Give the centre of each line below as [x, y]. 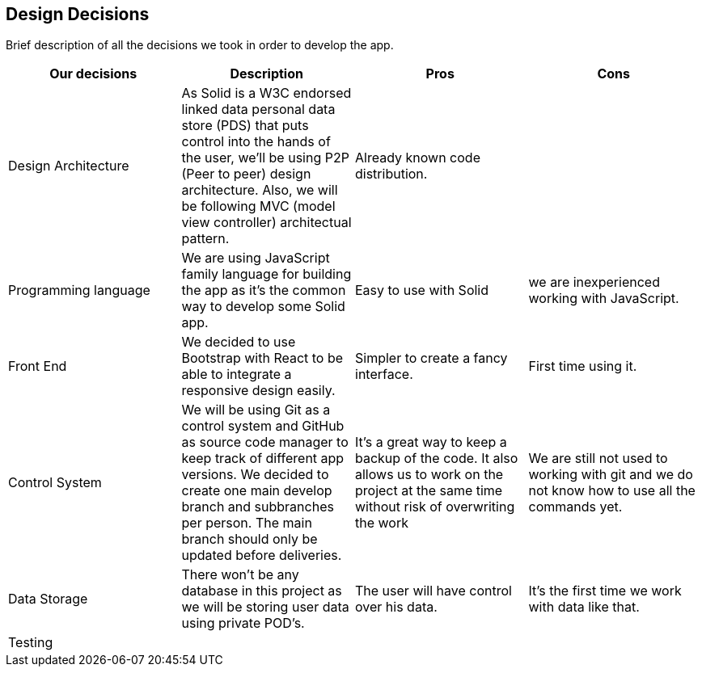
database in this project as [262, 591]
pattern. [205, 239]
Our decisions [93, 74]
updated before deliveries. [262, 555]
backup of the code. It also [437, 458]
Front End [38, 366]
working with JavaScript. [604, 299]
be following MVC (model [258, 206]
